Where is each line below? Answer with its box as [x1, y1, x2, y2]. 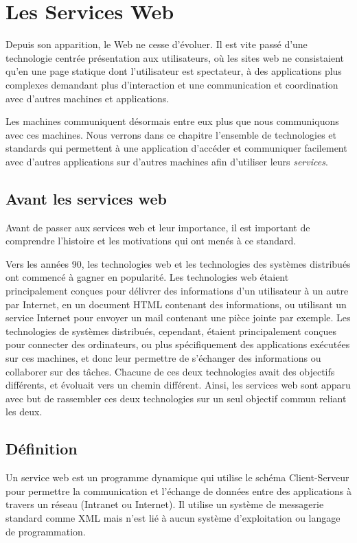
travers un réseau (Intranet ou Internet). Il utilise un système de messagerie [5, 497, 324, 511]
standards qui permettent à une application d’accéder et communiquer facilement [5, 141, 347, 155]
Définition [5, 438, 78, 459]
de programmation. [5, 524, 86, 538]
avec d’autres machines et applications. [5, 91, 170, 105]
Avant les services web [5, 187, 167, 209]
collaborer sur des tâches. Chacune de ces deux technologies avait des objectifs [5, 364, 335, 378]
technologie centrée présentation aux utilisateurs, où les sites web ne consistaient [5, 50, 345, 65]
